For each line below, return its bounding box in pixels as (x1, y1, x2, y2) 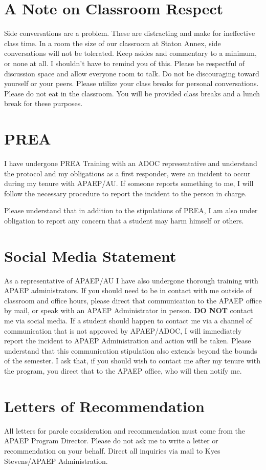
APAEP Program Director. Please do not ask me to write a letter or (4, 435, 218, 446)
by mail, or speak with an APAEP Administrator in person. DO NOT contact (4, 305, 253, 316)
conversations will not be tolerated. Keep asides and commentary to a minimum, (4, 48, 257, 58)
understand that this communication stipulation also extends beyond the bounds (4, 345, 257, 356)
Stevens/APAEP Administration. (4, 455, 108, 466)
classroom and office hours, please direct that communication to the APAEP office (4, 295, 262, 305)
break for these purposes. (4, 98, 83, 109)
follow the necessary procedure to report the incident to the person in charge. (4, 188, 247, 198)
